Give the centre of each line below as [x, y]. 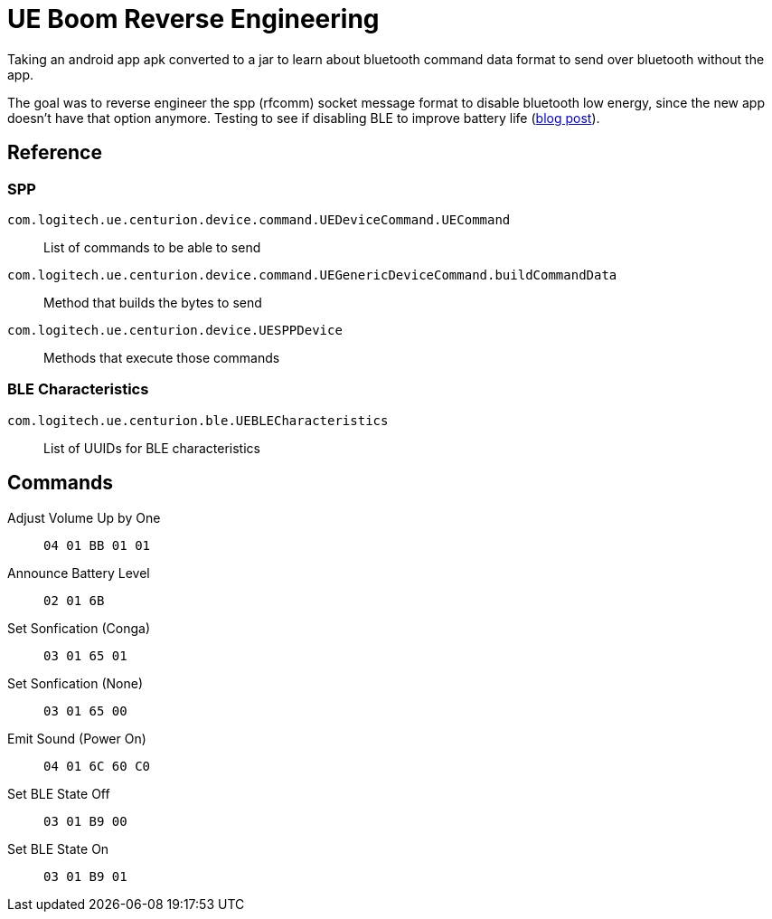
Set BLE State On [58, 848]
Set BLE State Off [59, 793]
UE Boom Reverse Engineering [193, 19]
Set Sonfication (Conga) [79, 628]
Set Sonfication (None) [75, 683]
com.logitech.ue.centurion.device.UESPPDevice [175, 330]
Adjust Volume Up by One [84, 517]
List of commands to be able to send [152, 247]
